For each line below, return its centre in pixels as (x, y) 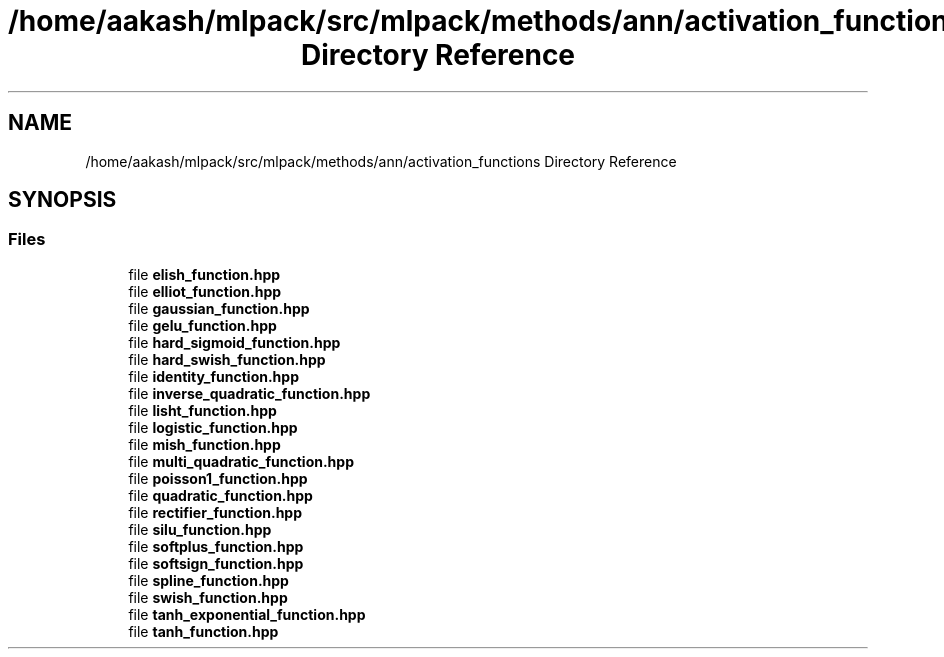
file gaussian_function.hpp (219, 308)
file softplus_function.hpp (216, 546)
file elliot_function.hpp (205, 291)
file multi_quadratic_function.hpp (241, 461)
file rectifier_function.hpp (215, 512)
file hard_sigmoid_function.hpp (234, 342)
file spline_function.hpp (208, 580)
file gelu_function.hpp (202, 325)
